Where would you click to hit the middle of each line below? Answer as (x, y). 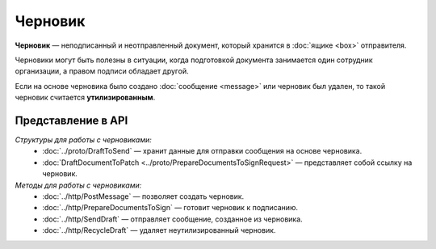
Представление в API (71, 120)
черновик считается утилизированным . (85, 98)
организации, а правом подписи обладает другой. (102, 71)
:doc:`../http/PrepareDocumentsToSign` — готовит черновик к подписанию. (170, 208)
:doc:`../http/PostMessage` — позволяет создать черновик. (143, 196)
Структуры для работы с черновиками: (84, 140)
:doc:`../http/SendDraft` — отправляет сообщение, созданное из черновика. (172, 219)
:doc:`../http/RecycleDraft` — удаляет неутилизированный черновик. (159, 230)
